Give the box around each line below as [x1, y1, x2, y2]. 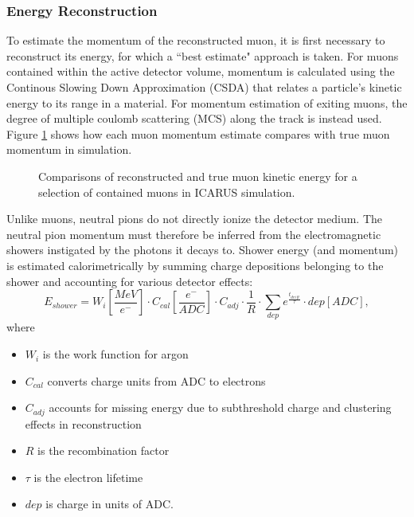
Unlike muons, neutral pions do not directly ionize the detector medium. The [6, 210, 382, 227]
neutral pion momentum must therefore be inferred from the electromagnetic [6, 225, 381, 242]
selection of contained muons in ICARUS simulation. [38, 183, 295, 200]
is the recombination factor [37, 442, 170, 459]
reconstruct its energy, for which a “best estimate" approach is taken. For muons [6, 47, 399, 64]
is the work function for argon [42, 346, 189, 362]
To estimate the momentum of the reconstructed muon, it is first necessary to [6, 32, 385, 49]
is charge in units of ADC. [45, 495, 174, 512]
